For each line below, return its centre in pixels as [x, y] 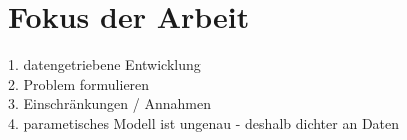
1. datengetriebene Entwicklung [104, 64]
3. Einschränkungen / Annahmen [109, 103]
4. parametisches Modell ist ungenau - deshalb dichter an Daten [204, 122]
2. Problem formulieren [79, 83]
